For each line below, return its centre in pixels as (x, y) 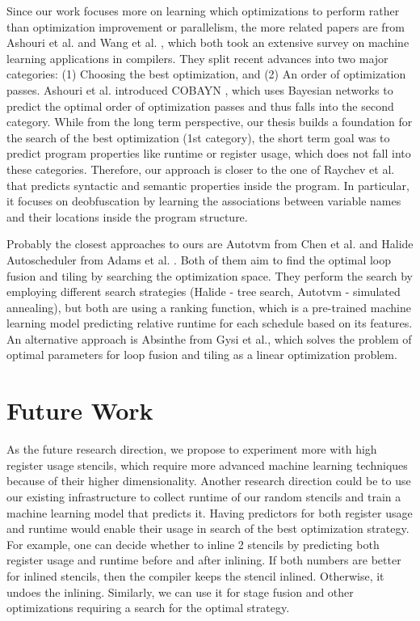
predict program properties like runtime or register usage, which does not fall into (209, 153)
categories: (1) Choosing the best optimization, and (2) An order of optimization (206, 74)
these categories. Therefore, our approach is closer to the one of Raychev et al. (201, 169)
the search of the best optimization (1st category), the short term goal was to (198, 137)
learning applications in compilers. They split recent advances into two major (197, 58)
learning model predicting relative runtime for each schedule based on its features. (210, 323)
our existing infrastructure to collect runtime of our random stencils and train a (204, 496)
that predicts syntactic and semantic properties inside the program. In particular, (208, 185)
